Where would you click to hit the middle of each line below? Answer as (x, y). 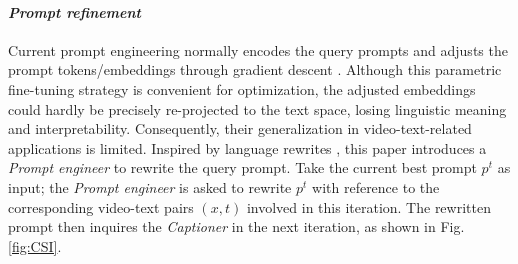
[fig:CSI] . (35, 245)
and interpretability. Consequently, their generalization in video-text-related (240, 128)
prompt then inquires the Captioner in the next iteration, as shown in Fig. (236, 226)
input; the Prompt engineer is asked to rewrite (150, 186)
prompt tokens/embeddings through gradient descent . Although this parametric (255, 69)
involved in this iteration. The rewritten (368, 206)
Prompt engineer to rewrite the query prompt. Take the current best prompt (242, 167)
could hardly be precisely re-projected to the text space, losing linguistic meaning (257, 108)
